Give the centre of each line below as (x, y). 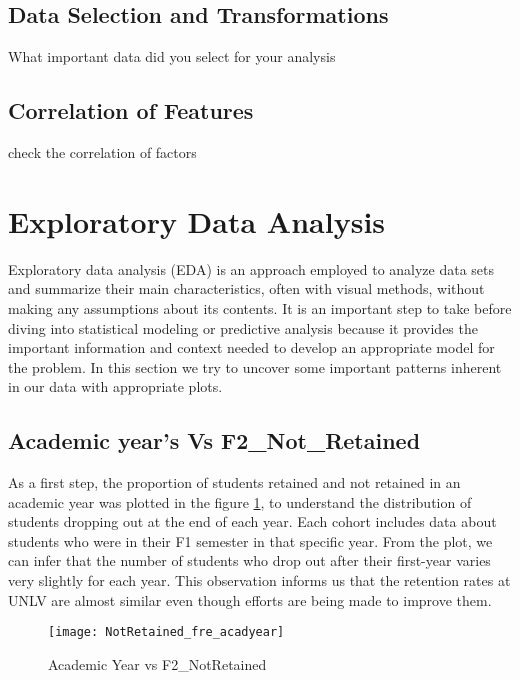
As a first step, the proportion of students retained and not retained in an (234, 482)
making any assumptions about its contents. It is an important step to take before (260, 307)
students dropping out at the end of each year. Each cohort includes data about (252, 521)
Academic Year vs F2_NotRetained (157, 663)
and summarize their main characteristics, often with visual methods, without (246, 288)
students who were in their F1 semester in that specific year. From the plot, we (250, 540)
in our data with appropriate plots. (115, 386)
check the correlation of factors (102, 152)
